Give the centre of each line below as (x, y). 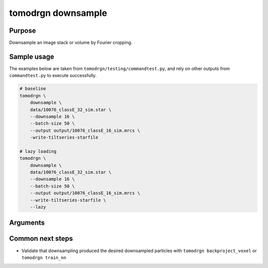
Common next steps (41, 239)
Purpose (23, 31)
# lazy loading (38, 151)
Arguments (27, 223)
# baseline (33, 89)
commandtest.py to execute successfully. (53, 76)
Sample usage (32, 56)
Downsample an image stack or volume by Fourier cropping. (71, 43)
